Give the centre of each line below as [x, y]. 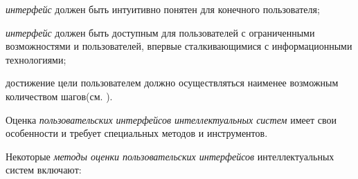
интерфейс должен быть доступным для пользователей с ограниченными [160, 32]
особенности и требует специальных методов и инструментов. [137, 133]
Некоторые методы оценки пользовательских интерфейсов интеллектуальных [170, 156]
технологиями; [36, 59]
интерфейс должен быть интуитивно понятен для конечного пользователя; [163, 9]
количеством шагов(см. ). [59, 96]
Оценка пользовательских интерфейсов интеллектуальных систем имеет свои [171, 119]
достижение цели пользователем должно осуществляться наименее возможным [172, 83]
